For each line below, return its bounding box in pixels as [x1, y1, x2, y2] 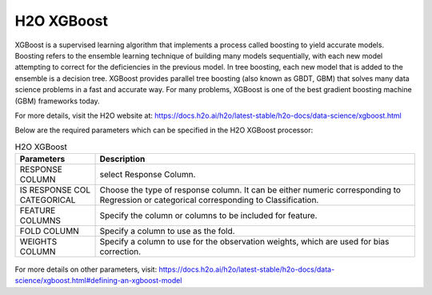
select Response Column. [99, 169, 196, 180]
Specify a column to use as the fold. [99, 225, 235, 236]
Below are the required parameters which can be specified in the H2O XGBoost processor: [14, 125, 314, 135]
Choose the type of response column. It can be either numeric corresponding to [99, 184, 402, 196]
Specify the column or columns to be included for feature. [99, 210, 318, 221]
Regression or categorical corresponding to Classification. [99, 195, 319, 206]
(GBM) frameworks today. [14, 96, 100, 106]
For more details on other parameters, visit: [14, 265, 158, 274]
